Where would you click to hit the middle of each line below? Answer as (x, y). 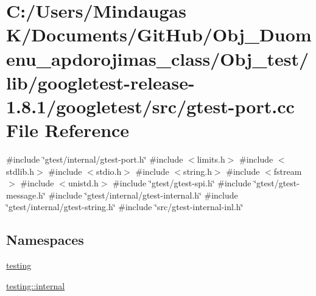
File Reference (68, 130)
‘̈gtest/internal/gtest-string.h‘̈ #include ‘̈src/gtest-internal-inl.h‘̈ (125, 207)
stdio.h (109, 171)
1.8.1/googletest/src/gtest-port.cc (150, 106)
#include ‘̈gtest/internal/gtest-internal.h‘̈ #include (143, 195)
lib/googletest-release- (100, 82)
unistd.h (83, 183)
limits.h (211, 159)
